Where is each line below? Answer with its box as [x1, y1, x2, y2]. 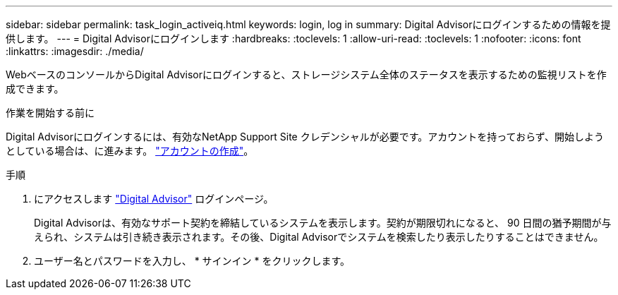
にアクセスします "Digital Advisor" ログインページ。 [34, 193, 274, 205]
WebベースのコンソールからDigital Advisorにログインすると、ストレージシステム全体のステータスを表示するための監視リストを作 [6, 68, 607, 80]
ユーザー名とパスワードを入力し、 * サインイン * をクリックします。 [34, 255, 351, 267]
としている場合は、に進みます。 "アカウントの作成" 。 [6, 145, 254, 157]
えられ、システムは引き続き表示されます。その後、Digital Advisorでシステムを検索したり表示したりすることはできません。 [34, 231, 604, 243]
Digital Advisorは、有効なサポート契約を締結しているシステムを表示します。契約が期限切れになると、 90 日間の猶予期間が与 [34, 217, 612, 229]
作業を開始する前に [6, 107, 95, 119]
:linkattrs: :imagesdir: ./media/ [6, 45, 144, 57]
